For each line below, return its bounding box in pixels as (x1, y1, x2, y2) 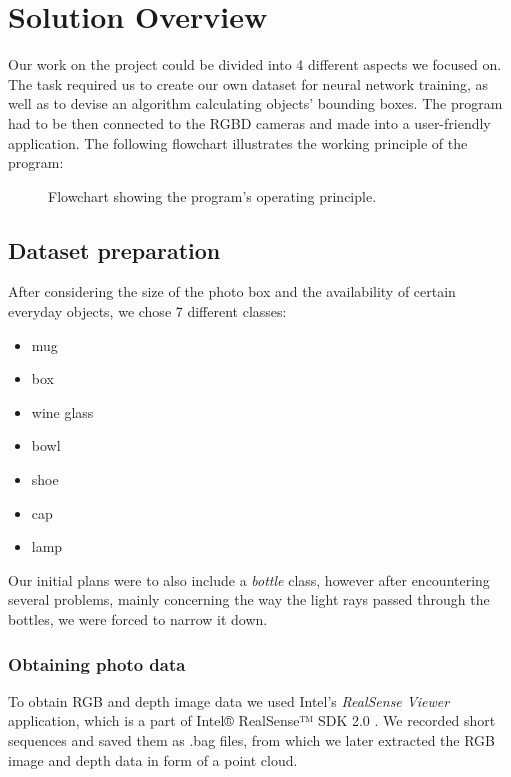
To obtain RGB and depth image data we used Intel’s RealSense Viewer (8, 690, 450, 711)
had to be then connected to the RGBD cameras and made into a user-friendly (8, 112, 491, 133)
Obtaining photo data (8, 651, 186, 676)
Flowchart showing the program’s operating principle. (48, 185, 377, 206)
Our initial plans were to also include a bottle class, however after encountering (8, 569, 490, 590)
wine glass (31, 401, 94, 422)
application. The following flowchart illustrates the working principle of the (8, 132, 468, 153)
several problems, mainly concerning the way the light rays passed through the (8, 589, 490, 610)
